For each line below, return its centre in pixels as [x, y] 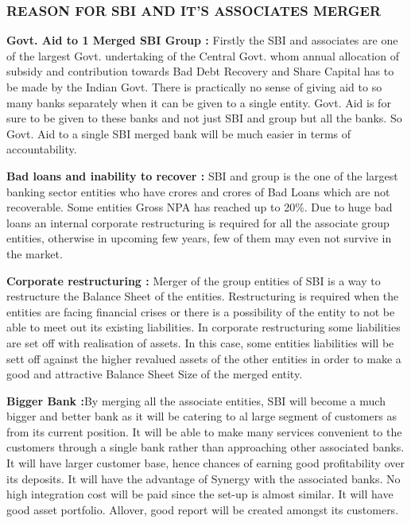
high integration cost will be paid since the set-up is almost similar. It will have [200, 494]
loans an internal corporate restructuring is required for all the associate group [198, 222]
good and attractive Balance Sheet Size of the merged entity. [155, 374]
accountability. [42, 149]
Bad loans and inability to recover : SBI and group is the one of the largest [202, 175]
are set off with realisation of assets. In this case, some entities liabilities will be [200, 342]
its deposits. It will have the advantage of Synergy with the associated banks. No [204, 478]
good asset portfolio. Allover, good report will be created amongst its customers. [203, 509]
